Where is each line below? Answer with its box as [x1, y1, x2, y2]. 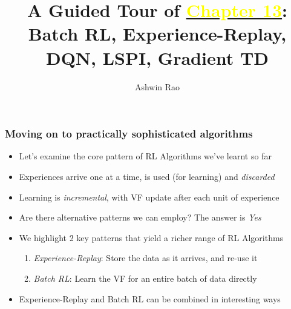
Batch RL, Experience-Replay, [28, 21, 287, 46]
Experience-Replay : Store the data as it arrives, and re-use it [33, 251, 258, 264]
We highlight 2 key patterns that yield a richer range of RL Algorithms [19, 231, 284, 244]
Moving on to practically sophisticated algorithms [5, 126, 253, 141]
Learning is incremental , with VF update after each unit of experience [19, 190, 280, 203]
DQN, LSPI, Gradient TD [45, 45, 269, 70]
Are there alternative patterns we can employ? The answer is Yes [19, 211, 261, 224]
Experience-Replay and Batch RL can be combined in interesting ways [19, 292, 281, 305]
